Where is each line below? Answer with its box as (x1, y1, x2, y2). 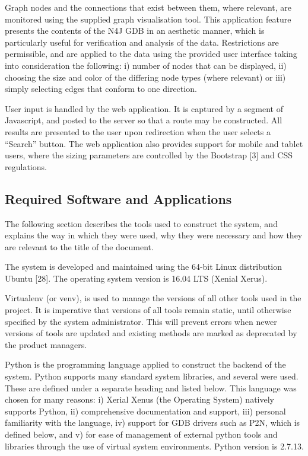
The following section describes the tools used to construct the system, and (5, 217, 278, 229)
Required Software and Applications (5, 189, 232, 208)
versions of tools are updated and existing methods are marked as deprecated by (5, 327, 297, 339)
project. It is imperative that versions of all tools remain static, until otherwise (5, 304, 291, 316)
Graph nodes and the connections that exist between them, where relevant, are (5, 1, 292, 13)
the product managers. (5, 338, 87, 350)
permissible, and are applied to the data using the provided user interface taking (5, 47, 297, 60)
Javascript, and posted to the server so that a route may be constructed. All (5, 114, 282, 126)
